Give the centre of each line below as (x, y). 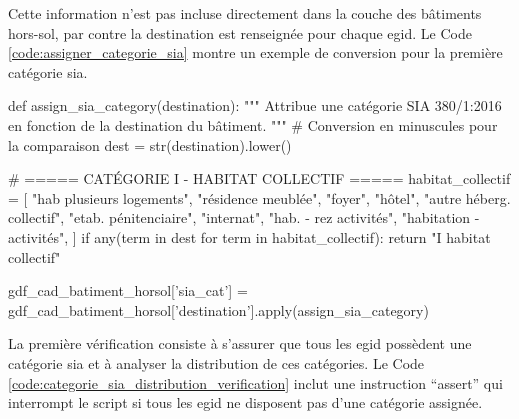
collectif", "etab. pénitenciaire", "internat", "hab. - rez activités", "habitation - (244, 217)
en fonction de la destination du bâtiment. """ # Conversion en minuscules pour (253, 124)
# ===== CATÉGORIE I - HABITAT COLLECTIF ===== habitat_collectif (259, 178)
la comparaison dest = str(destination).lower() (150, 144)
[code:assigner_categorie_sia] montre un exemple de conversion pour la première (255, 52)
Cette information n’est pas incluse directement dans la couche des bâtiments (245, 13)
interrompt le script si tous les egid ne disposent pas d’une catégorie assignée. (245, 402)
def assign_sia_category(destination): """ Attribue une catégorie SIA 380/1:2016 (255, 105)
